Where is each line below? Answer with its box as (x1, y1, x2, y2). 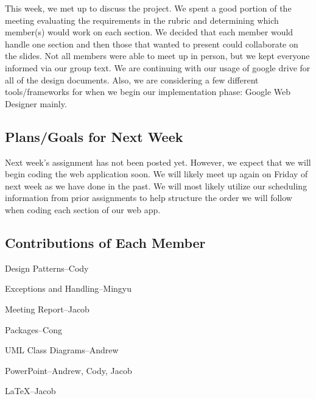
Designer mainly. (5, 97, 67, 110)
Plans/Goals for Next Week (5, 127, 183, 146)
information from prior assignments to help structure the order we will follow (5, 191, 292, 204)
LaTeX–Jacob (5, 384, 56, 397)
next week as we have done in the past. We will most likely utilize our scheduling (5, 179, 307, 192)
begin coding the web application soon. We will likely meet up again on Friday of (5, 168, 308, 180)
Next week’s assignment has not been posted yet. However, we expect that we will (5, 155, 311, 168)
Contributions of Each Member (5, 233, 206, 252)
